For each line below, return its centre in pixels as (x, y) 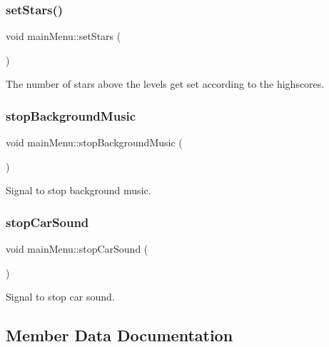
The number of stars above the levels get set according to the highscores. (165, 84)
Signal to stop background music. (79, 190)
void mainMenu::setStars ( (64, 36)
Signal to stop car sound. (60, 297)
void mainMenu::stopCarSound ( (77, 249)
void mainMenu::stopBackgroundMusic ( (94, 142)
